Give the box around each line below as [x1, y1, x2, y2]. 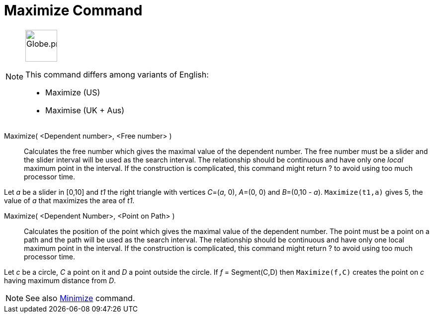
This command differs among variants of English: [25, 69, 209, 79]
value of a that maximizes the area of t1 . [4, 196, 135, 205]
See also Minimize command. [25, 293, 135, 303]
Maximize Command [4, 2, 143, 19]
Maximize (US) [45, 87, 100, 97]
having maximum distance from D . [4, 276, 116, 285]
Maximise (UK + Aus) [45, 105, 125, 115]
